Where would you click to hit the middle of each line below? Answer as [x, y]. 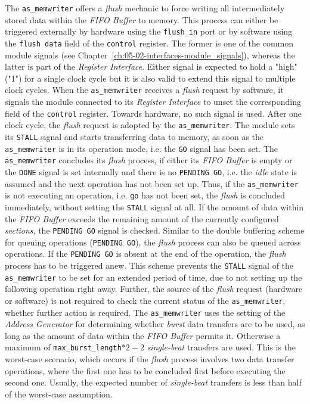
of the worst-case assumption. [59, 394]
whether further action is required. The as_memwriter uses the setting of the [145, 312]
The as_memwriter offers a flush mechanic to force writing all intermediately [145, 8]
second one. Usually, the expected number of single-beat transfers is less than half [153, 382]
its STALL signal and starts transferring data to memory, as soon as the [134, 136]
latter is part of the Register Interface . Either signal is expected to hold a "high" [151, 66]
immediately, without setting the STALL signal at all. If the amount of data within [154, 206]
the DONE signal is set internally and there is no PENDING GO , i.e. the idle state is [151, 171]
